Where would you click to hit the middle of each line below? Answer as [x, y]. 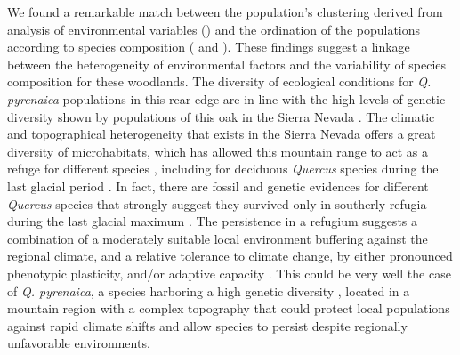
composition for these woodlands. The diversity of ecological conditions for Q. [219, 81]
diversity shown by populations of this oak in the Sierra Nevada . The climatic [221, 116]
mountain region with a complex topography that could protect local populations [229, 308]
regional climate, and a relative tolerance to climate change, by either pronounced [230, 256]
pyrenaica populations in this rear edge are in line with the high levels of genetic [226, 98]
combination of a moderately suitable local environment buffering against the [218, 238]
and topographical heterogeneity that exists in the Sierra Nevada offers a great [222, 134]
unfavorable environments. [79, 343]
